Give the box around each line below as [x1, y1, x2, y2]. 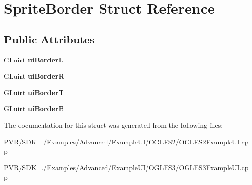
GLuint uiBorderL [4, 54, 63, 64]
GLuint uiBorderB [4, 103, 64, 114]
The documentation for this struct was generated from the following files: [4, 120, 223, 130]
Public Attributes [4, 31, 95, 46]
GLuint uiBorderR [4, 71, 64, 81]
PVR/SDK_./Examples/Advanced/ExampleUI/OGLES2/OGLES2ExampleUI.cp [4, 136, 249, 146]
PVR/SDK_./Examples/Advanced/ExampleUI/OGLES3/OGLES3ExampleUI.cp [4, 162, 249, 172]
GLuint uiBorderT [4, 87, 64, 97]
